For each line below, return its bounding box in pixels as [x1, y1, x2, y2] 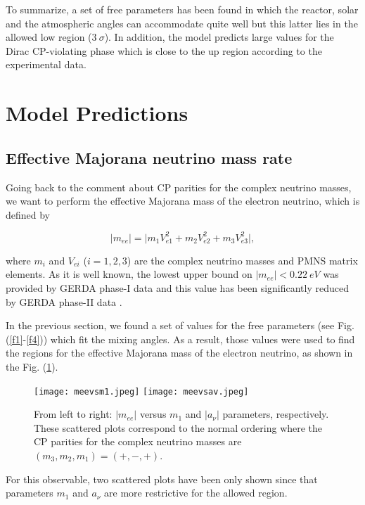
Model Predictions [6, 98, 188, 127]
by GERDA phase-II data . [6, 294, 122, 309]
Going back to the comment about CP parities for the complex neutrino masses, [6, 179, 352, 194]
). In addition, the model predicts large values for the [104, 30, 334, 44]
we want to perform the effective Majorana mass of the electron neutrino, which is [6, 193, 360, 208]
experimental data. [6, 57, 87, 72]
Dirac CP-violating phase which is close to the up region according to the [6, 43, 322, 58]
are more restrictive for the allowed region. [104, 485, 288, 500]
